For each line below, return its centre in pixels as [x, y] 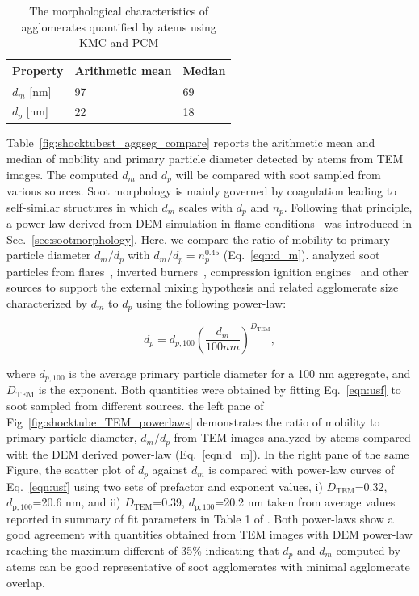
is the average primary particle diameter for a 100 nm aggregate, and [240, 373]
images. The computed [63, 174]
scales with [206, 206]
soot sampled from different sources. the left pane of [135, 405]
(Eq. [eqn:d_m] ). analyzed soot [302, 255]
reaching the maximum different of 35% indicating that [143, 550]
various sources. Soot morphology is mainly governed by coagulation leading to [202, 191]
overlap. [26, 582]
